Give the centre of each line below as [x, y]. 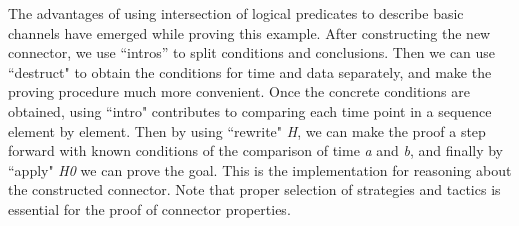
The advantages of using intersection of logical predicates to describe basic [236, 13]
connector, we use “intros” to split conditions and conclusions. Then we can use [252, 52]
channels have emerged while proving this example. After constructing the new [249, 32]
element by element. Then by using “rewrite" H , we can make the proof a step [247, 130]
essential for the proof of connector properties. [149, 208]
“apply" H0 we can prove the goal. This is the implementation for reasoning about [260, 169]
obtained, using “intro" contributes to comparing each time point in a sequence [250, 110]
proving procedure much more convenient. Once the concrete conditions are [239, 91]
